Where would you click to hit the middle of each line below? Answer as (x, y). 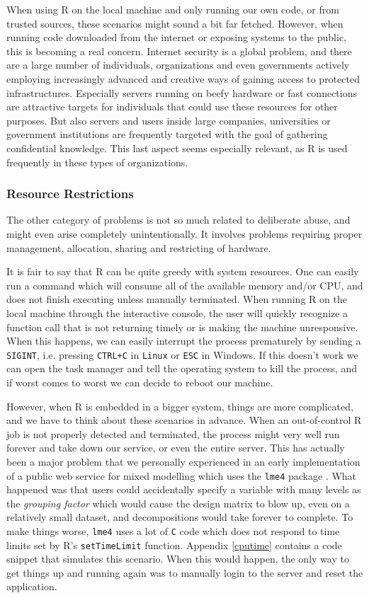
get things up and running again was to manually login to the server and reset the (185, 572)
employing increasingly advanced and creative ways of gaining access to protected (183, 78)
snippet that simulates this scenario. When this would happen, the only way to (178, 559)
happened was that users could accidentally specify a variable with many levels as (184, 489)
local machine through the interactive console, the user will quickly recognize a (177, 312)
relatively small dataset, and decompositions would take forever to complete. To (180, 517)
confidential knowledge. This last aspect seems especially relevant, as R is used (177, 148)
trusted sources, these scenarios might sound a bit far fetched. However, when (175, 23)
